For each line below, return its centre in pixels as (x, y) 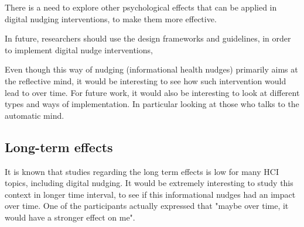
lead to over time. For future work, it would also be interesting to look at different (152, 92)
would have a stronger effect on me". (70, 217)
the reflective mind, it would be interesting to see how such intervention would (146, 80)
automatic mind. (35, 115)
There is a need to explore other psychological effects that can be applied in (141, 7)
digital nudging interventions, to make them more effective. (111, 18)
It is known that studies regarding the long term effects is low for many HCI (142, 171)
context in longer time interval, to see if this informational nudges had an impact (150, 194)
